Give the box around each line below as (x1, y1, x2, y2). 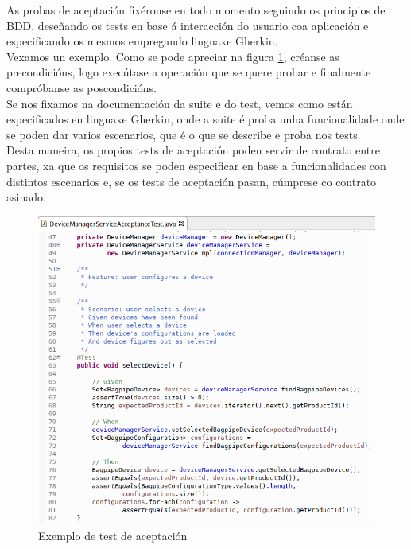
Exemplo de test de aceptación (38, 528, 188, 544)
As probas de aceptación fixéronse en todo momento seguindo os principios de (6, 2, 386, 18)
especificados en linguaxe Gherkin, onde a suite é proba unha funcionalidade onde (6, 111, 405, 127)
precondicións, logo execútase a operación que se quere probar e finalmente (6, 64, 371, 80)
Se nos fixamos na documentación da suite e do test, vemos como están (6, 95, 353, 111)
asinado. (6, 189, 46, 205)
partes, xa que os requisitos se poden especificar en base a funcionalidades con (6, 157, 386, 173)
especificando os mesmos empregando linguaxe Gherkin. (6, 33, 278, 49)
